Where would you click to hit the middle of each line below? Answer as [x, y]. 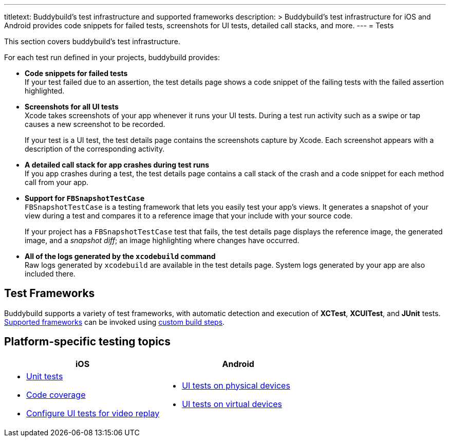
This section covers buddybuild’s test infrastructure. [92, 41]
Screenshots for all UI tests [72, 107]
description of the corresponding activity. [95, 149]
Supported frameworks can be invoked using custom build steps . [115, 322]
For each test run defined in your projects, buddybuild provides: [112, 57]
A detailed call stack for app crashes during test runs [117, 165]
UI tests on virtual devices [232, 404]
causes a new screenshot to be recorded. [95, 124]
